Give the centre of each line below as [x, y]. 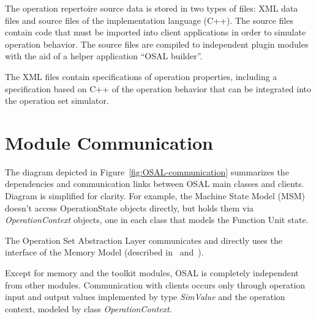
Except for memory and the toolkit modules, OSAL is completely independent [152, 273]
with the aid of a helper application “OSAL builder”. [104, 56]
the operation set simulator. [57, 101]
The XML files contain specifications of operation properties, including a [141, 76]
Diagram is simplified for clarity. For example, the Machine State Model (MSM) [155, 196]
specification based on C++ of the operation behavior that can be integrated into [158, 88]
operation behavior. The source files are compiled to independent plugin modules [157, 44]
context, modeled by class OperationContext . [88, 308]
